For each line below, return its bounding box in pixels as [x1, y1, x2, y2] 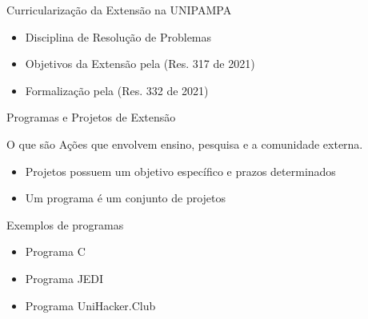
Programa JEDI [25, 269, 104, 286]
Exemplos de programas [6, 216, 124, 233]
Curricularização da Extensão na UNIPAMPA [6, 2, 232, 18]
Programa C [25, 243, 86, 260]
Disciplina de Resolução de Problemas [25, 28, 212, 45]
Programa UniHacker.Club [25, 297, 156, 313]
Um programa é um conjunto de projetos [25, 189, 226, 206]
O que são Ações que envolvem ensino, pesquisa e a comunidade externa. [6, 135, 363, 152]
